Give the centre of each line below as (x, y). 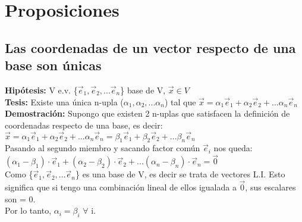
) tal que (180, 101)
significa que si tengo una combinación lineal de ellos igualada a (121, 187)
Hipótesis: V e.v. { (41, 90)
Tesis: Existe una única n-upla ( (64, 101)
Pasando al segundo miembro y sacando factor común (103, 148)
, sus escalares (270, 187)
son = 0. (20, 198)
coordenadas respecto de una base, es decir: (84, 125)
